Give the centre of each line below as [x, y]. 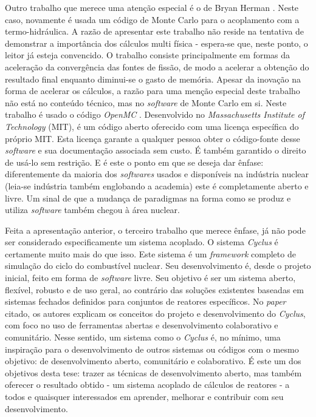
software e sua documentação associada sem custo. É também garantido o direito [156, 150]
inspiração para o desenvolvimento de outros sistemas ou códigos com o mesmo [152, 349]
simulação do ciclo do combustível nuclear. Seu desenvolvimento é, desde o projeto [158, 266]
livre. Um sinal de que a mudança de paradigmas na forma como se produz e [148, 198]
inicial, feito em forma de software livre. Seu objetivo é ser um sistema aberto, [150, 278]
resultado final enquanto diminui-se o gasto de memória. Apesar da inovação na [153, 79]
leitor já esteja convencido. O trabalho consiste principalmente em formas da [148, 55]
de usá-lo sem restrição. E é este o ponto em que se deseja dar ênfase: [134, 162]
